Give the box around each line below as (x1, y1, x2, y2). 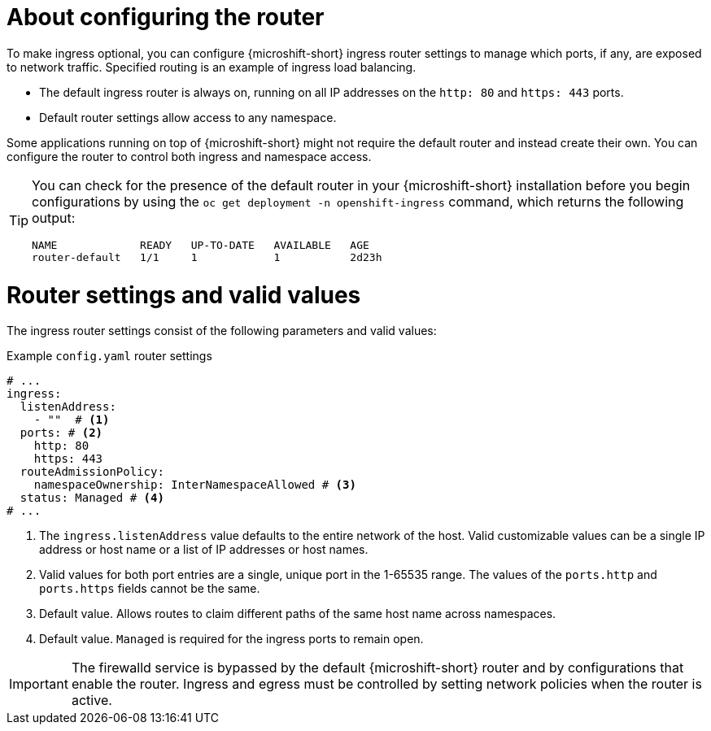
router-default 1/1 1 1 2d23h (32, 250, 382, 263)
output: (32, 209, 76, 226)
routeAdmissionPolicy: (20, 465, 164, 479)
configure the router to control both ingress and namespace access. (7, 149, 372, 163)
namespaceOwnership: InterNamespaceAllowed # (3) (33, 478, 356, 492)
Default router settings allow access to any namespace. (39, 110, 337, 124)
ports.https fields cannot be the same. (39, 581, 260, 596)
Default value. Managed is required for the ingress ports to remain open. (39, 632, 424, 646)
